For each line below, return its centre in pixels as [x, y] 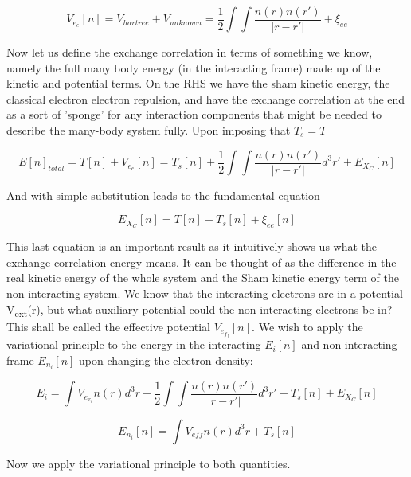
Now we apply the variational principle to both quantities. [149, 463]
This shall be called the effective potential [109, 326]
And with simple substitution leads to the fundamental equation [163, 195]
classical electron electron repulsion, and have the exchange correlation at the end [206, 98]
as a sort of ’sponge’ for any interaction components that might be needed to [194, 114]
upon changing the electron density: [166, 360]
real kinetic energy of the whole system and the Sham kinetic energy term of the [203, 278]
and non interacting [349, 344]
